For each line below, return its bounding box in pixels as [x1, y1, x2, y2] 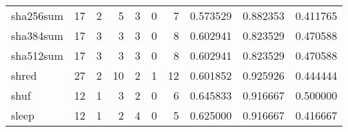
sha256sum [11, 8, 63, 23]
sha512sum [11, 47, 63, 63]
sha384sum [11, 27, 63, 43]
